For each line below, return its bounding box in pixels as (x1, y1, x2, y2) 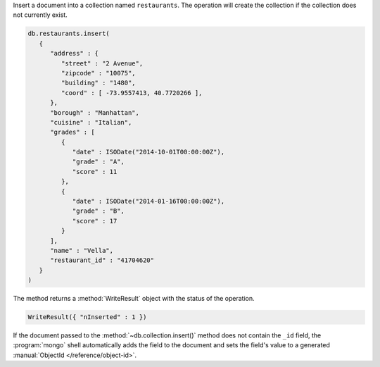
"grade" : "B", (72, 207, 125, 215)
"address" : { (50, 49, 99, 58)
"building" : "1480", (61, 79, 137, 87)
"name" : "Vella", (50, 247, 114, 254)
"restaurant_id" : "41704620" (50, 256, 155, 264)
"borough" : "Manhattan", (50, 108, 140, 116)
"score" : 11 (72, 168, 118, 175)
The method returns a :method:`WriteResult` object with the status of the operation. (13, 294, 255, 303)
